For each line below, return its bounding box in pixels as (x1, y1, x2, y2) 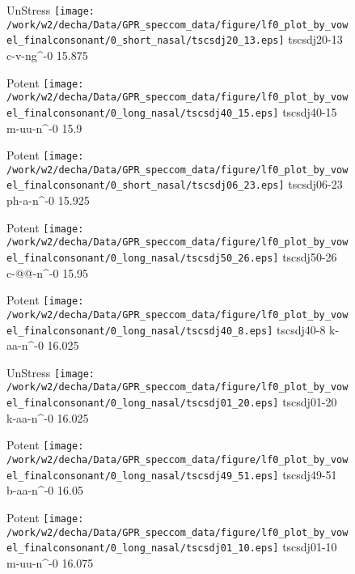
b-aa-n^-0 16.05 (6, 482, 83, 499)
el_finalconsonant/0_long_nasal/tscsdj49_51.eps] (6, 470, 279, 482)
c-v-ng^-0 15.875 (6, 46, 88, 63)
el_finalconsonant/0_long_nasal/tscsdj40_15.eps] (6, 107, 279, 119)
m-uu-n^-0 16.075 (6, 554, 94, 571)
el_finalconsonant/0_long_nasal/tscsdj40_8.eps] (6, 325, 273, 337)
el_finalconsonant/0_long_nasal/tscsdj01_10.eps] (6, 542, 279, 555)
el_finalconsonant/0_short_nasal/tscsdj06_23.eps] (6, 180, 285, 192)
